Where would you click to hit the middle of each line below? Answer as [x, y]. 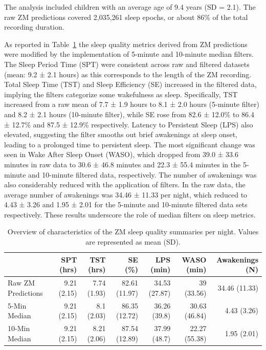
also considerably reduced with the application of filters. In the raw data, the [125, 184]
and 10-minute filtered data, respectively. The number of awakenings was [142, 174]
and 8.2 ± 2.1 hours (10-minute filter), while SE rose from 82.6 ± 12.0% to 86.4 [129, 114]
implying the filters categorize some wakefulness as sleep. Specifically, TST [121, 94]
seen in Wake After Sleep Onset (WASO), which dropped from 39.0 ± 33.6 [121, 154]
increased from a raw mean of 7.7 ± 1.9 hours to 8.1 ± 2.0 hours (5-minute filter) [132, 104]
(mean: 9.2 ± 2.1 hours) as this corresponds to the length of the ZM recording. [128, 74]
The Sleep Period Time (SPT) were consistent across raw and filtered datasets [127, 64]
